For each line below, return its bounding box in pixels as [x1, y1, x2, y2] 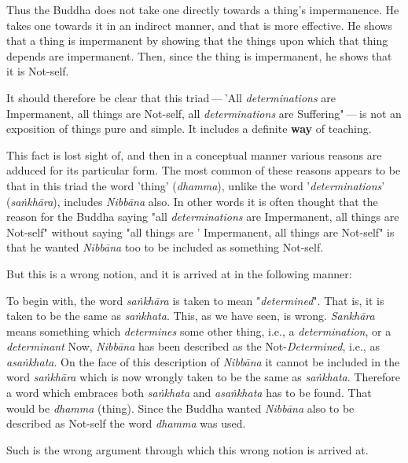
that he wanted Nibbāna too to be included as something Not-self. [6, 239, 324, 255]
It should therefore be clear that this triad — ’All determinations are [6, 89, 336, 105]
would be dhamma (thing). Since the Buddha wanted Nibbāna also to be [6, 399, 355, 416]
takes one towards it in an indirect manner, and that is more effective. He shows [6, 17, 392, 33]
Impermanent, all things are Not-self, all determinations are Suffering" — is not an [6, 105, 402, 121]
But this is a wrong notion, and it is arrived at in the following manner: [6, 265, 352, 281]
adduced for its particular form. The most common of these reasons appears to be [6, 162, 401, 178]
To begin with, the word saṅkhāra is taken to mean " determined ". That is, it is [6, 292, 384, 308]
